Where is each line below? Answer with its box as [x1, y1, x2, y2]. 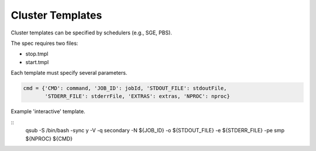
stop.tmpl [25, 50, 49, 58]
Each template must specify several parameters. [11, 69, 128, 76]
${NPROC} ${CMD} [25, 135, 73, 142]
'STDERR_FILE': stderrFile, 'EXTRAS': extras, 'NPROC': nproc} [44, 93, 231, 100]
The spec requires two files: [11, 40, 78, 47]
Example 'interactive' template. [11, 108, 85, 115]
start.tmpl [25, 58, 49, 65]
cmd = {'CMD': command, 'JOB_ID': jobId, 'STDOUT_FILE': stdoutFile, [23, 85, 227, 92]
